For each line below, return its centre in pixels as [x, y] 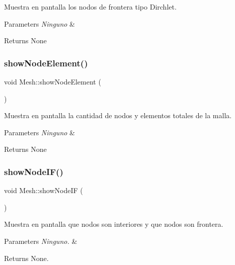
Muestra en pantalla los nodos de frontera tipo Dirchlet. [90, 7]
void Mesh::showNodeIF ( [44, 190]
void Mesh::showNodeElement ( [53, 81]
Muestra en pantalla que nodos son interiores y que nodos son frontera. [114, 224]
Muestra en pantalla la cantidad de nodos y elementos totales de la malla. [118, 115]
